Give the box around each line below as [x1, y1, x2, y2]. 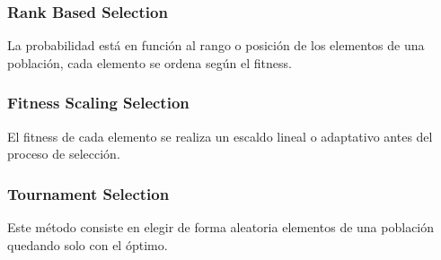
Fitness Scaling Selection [7, 91, 190, 114]
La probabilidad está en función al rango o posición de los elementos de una [7, 36, 425, 55]
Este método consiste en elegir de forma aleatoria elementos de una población [7, 218, 435, 237]
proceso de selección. [7, 144, 120, 163]
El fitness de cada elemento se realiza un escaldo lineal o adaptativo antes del [7, 126, 433, 145]
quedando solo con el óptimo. [7, 235, 168, 254]
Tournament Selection [7, 182, 170, 204]
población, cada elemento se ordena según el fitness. [7, 53, 292, 72]
